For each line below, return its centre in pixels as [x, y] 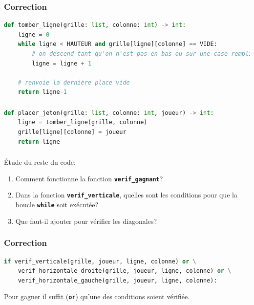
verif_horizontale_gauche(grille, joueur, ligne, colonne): [117, 280]
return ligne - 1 [42, 92]
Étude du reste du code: [40, 162]
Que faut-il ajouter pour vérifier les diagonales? [86, 221]
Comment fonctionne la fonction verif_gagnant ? [89, 178]
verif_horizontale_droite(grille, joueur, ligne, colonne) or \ [125, 271]
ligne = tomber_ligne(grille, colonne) [83, 122]
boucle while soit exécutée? [57, 205]
